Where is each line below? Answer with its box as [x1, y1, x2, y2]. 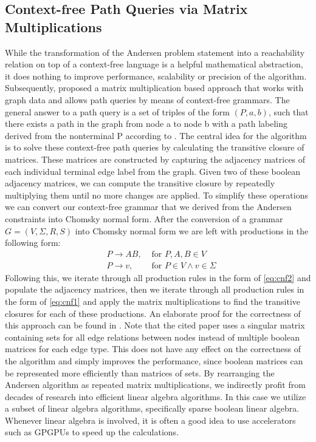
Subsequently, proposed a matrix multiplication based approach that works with [5, 81, 304, 94]
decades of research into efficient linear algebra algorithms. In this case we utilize [5, 390, 306, 403]
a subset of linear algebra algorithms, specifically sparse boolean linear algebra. [5, 402, 300, 415]
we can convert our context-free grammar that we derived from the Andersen [5, 200, 292, 213]
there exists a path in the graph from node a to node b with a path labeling [5, 117, 288, 130]
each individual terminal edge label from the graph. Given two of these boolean [5, 165, 301, 177]
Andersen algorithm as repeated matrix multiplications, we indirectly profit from [5, 378, 306, 391]
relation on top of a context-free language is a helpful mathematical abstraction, [5, 58, 303, 70]
